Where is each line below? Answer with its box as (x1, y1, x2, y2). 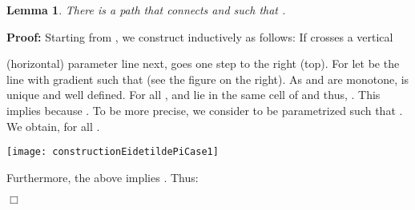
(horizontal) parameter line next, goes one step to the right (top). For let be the (6, 55, 400, 72)
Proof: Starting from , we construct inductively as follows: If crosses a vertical (6, 28, 393, 45)
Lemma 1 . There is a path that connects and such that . (6, 2, 286, 18)
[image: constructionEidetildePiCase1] (6, 146, 219, 158)
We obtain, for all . (6, 117, 100, 134)
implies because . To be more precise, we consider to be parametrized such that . (6, 101, 403, 118)
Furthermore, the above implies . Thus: (6, 168, 199, 185)
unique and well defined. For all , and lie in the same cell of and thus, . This (6, 86, 381, 103)
